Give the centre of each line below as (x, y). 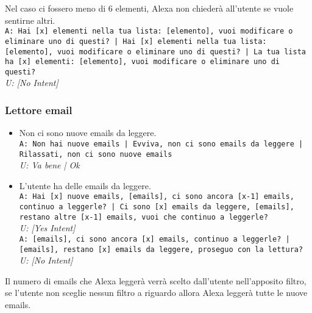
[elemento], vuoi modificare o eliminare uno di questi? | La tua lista (155, 52)
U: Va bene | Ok (49, 165)
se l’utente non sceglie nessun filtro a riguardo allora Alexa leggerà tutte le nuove (156, 293)
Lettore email (39, 110)
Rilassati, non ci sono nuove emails (96, 154)
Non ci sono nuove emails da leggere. (88, 133)
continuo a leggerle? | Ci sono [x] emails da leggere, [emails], (157, 207)
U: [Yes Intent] (47, 228)
